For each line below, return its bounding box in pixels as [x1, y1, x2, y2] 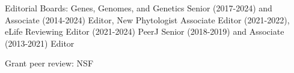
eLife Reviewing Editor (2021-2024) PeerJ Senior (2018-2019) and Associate [5, 25, 284, 38]
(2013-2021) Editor [5, 36, 75, 49]
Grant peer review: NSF [5, 57, 94, 69]
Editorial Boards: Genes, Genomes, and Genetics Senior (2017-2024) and [5, 2, 272, 14]
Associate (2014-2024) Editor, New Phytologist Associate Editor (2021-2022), [5, 13, 290, 26]
